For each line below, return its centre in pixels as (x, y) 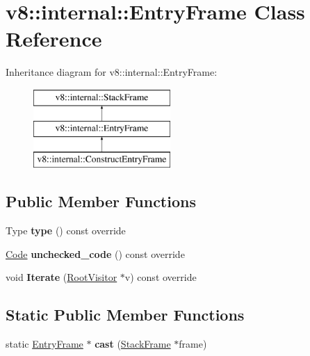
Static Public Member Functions (125, 315)
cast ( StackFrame (133, 344)
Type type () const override (66, 230)
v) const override (161, 277)
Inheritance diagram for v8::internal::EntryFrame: (112, 72)
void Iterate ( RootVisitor (62, 277)
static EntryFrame (44, 344)
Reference (54, 39)
